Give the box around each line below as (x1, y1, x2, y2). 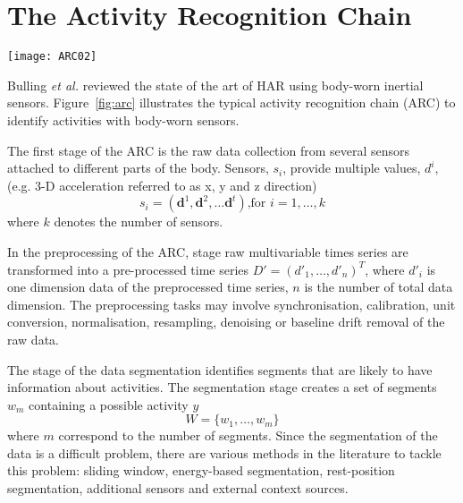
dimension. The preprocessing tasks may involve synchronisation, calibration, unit (7, 294, 456, 313)
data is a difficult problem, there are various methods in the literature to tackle (7, 443, 442, 462)
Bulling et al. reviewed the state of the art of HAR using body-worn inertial (7, 75, 424, 94)
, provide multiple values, (282, 158, 421, 177)
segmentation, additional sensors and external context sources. (7, 479, 349, 498)
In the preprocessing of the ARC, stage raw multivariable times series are (7, 242, 408, 260)
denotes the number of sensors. (54, 212, 223, 231)
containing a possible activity (29, 395, 189, 413)
